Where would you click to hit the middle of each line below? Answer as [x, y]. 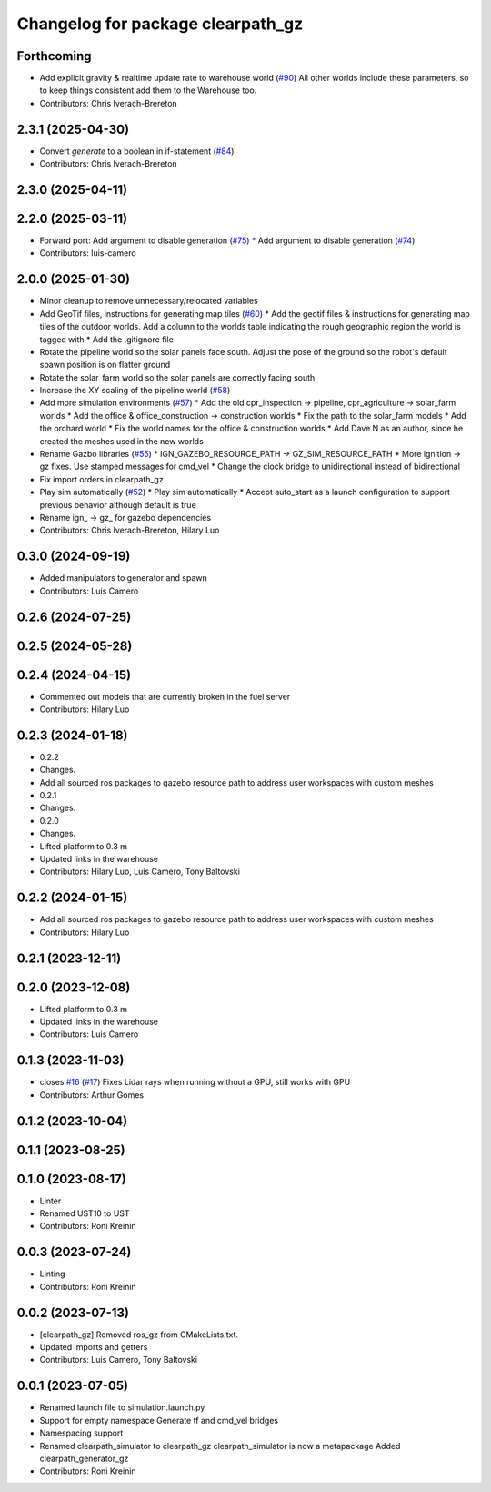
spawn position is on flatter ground [105, 365]
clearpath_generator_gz [84, 1458]
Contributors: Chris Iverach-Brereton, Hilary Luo [130, 530]
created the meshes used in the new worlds [121, 441]
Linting [52, 1274]
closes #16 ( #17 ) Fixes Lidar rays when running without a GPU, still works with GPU [195, 1082]
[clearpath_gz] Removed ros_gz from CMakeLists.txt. [139, 1335]
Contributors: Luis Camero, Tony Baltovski [119, 1360]
